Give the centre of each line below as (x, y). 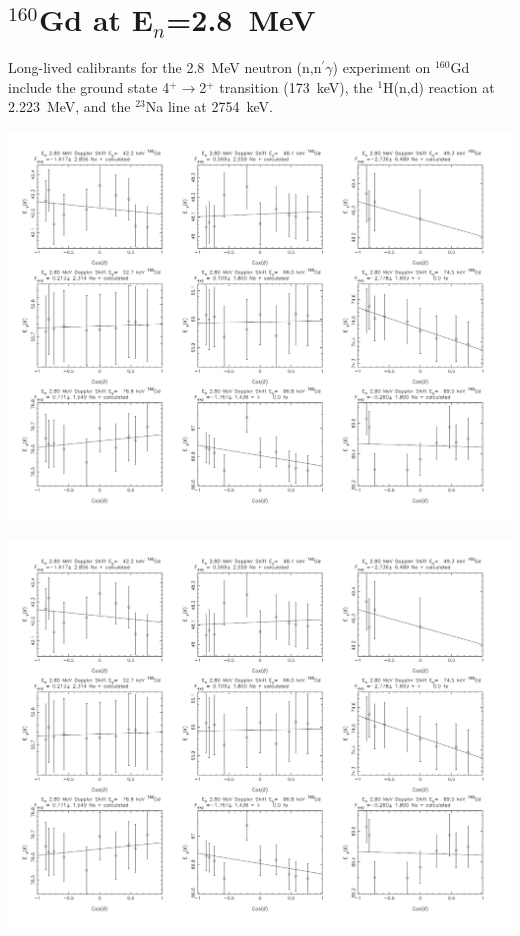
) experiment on (381, 67)
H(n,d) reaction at (439, 86)
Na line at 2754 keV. (209, 106)
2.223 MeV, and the (69, 106)
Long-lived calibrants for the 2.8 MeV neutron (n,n (165, 67)
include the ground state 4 (89, 86)
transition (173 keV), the (296, 86)
